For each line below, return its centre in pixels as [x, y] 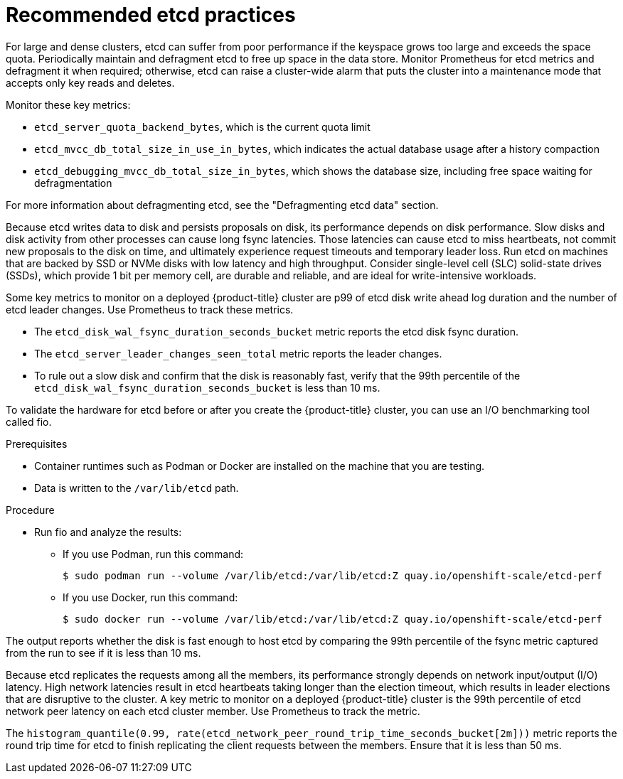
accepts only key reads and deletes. [90, 82]
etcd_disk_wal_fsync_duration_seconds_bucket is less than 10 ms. [207, 387]
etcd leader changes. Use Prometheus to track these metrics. [150, 309]
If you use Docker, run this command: [150, 597]
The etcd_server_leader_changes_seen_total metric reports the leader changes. [238, 353]
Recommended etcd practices [151, 15]
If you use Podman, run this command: [153, 554]
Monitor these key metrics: [68, 104]
